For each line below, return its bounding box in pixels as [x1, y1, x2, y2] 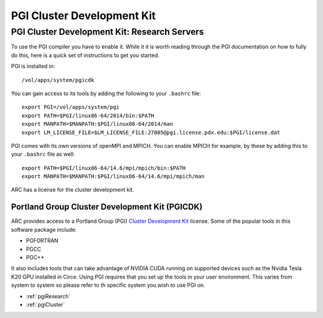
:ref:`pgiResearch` [26, 292, 71, 299]
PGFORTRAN [26, 237, 59, 244]
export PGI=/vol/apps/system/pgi [22, 104, 120, 111]
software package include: [11, 226, 77, 233]
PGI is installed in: [11, 63, 55, 70]
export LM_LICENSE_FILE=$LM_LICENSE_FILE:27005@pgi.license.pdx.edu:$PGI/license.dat [22, 129, 281, 136]
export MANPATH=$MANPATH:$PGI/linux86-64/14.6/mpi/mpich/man [22, 173, 205, 180]
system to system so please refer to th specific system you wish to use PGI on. [11, 281, 206, 289]
